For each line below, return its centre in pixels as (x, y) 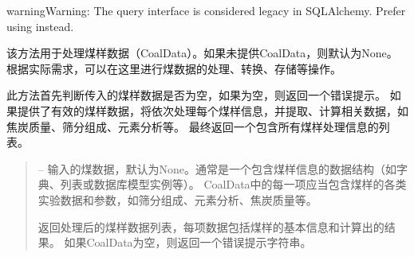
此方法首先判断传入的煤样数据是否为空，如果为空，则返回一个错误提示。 (196, 95)
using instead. (40, 26)
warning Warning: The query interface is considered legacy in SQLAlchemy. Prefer (206, 10)
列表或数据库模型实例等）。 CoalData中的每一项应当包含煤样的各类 (233, 184)
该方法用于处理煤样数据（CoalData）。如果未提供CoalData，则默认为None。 (202, 53)
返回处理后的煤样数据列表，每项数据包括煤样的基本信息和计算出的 (211, 226)
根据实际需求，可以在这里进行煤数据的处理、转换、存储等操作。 (174, 68)
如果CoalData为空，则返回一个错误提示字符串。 (188, 242)
